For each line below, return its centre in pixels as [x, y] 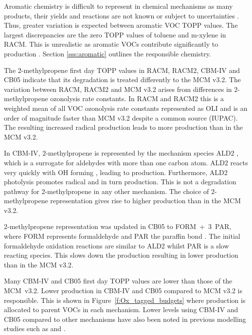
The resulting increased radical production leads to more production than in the [124, 127]
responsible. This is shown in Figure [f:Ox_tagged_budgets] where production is [125, 300]
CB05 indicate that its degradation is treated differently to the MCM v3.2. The [122, 79]
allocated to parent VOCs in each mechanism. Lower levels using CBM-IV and [121, 309]
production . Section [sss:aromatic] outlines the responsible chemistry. [108, 53]
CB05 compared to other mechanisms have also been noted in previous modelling [125, 319]
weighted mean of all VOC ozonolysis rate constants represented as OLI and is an [126, 108]
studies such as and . [35, 328]
